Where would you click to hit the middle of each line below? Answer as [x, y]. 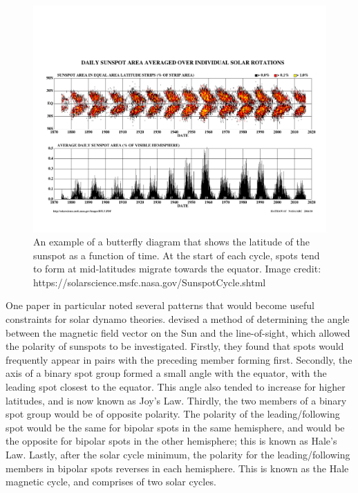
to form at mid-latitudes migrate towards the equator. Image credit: [177, 269]
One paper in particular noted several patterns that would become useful [160, 305]
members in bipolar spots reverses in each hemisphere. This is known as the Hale [177, 468]
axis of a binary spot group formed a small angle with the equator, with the [166, 373]
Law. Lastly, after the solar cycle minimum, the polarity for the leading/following [178, 455]
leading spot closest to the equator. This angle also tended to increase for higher [176, 387]
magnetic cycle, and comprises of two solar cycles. [111, 482]
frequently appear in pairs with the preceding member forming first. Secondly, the [179, 359]
